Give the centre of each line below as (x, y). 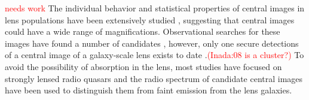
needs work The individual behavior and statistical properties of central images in (155, 8)
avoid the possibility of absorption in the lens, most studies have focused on (143, 66)
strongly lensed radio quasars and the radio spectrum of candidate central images (154, 78)
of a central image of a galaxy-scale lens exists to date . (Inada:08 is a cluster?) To (154, 55)
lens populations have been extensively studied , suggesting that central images (150, 19)
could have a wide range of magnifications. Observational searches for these (143, 31)
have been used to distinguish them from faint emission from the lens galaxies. (149, 90)
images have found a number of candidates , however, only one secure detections (152, 43)
